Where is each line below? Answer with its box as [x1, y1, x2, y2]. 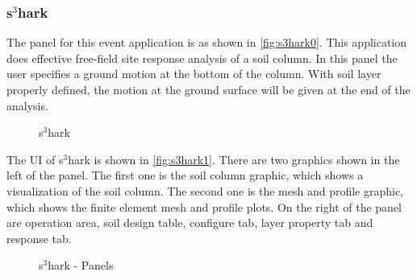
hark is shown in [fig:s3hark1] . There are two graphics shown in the [68, 150, 400, 167]
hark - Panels [48, 257, 114, 274]
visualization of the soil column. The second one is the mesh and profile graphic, [6, 182, 404, 199]
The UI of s [6, 150, 64, 167]
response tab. [6, 229, 72, 246]
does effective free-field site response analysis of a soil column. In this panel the [6, 49, 398, 66]
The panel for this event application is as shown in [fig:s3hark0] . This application [6, 34, 407, 51]
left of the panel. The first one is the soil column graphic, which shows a [6, 167, 364, 183]
